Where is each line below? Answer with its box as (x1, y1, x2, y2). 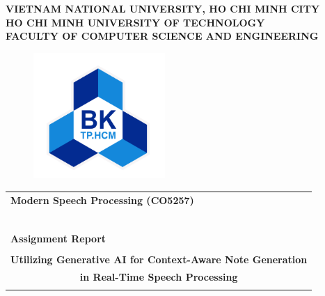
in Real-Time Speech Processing (79, 269, 238, 283)
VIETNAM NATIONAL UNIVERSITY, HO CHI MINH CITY (6, 1, 320, 15)
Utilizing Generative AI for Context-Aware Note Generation (10, 251, 308, 266)
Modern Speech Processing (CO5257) (10, 192, 194, 207)
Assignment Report (10, 231, 106, 245)
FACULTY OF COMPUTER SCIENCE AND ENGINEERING (6, 29, 319, 43)
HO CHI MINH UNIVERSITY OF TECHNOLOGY (6, 15, 265, 29)
